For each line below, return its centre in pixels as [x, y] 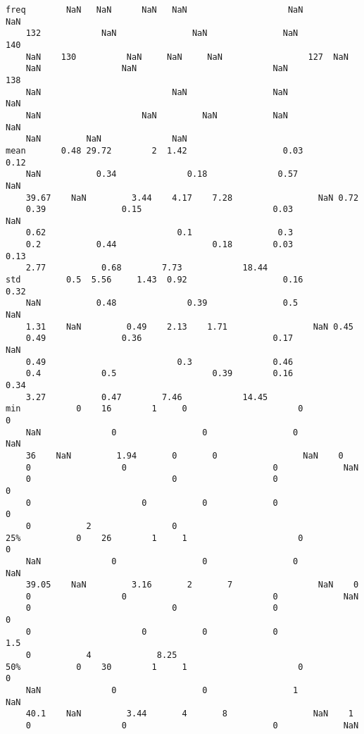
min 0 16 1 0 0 [155, 409]
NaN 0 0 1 [162, 691]
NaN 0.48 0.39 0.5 [162, 303]
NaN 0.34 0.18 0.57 [162, 174]
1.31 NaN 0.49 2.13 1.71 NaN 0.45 [189, 326]
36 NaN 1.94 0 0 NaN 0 [184, 455]
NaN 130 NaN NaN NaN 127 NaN [187, 57]
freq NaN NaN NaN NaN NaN [155, 10]
